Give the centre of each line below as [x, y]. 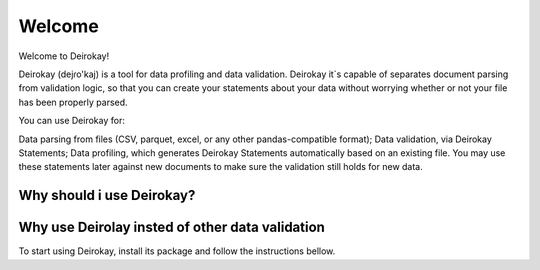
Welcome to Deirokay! [64, 56]
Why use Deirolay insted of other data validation [171, 227]
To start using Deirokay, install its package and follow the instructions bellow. [177, 251]
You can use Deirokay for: [71, 121]
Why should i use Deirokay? [107, 195]
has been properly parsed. [73, 102]
